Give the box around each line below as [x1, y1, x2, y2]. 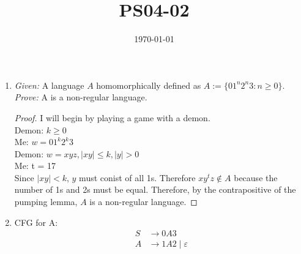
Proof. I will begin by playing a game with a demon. [14, 111, 210, 124]
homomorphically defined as [96, 78, 201, 91]
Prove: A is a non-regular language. [14, 91, 147, 103]
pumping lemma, [14, 195, 78, 208]
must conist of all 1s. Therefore [79, 171, 196, 184]
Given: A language [14, 78, 84, 91]
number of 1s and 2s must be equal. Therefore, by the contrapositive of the [14, 183, 296, 196]
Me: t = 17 [14, 159, 56, 172]
